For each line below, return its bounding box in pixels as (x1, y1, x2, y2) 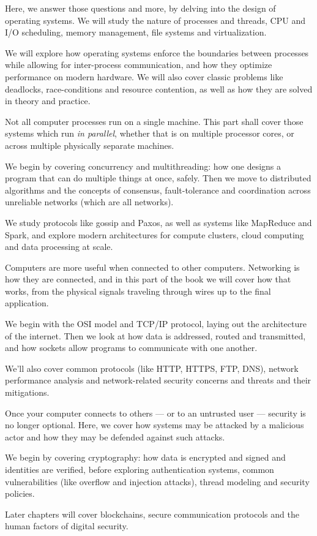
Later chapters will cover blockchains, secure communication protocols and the (5, 507, 299, 520)
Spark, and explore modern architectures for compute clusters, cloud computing (5, 228, 304, 241)
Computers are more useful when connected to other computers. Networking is (5, 260, 300, 273)
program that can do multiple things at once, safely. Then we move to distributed (5, 172, 311, 184)
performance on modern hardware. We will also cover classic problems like (5, 70, 283, 83)
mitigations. (5, 386, 50, 399)
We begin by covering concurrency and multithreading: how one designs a (5, 159, 282, 172)
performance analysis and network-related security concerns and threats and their (5, 374, 311, 387)
